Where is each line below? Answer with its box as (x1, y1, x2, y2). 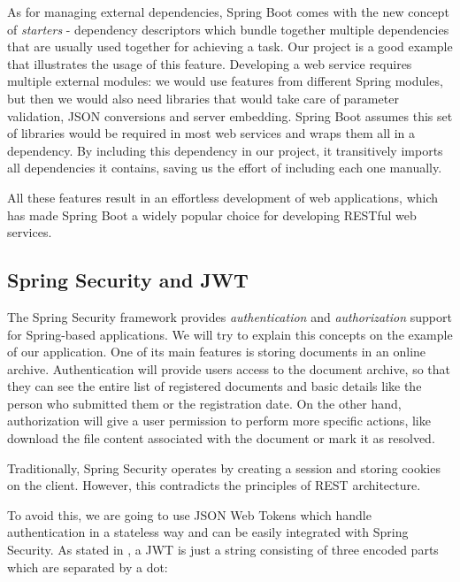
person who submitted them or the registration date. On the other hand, (7, 394, 402, 412)
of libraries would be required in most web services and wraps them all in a (7, 124, 416, 142)
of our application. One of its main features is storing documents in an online (7, 342, 426, 361)
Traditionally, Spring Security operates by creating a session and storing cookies (7, 458, 441, 477)
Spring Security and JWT (7, 266, 249, 294)
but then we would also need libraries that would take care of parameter (7, 88, 399, 107)
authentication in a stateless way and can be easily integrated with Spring (7, 523, 409, 541)
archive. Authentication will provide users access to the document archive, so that (7, 359, 451, 378)
